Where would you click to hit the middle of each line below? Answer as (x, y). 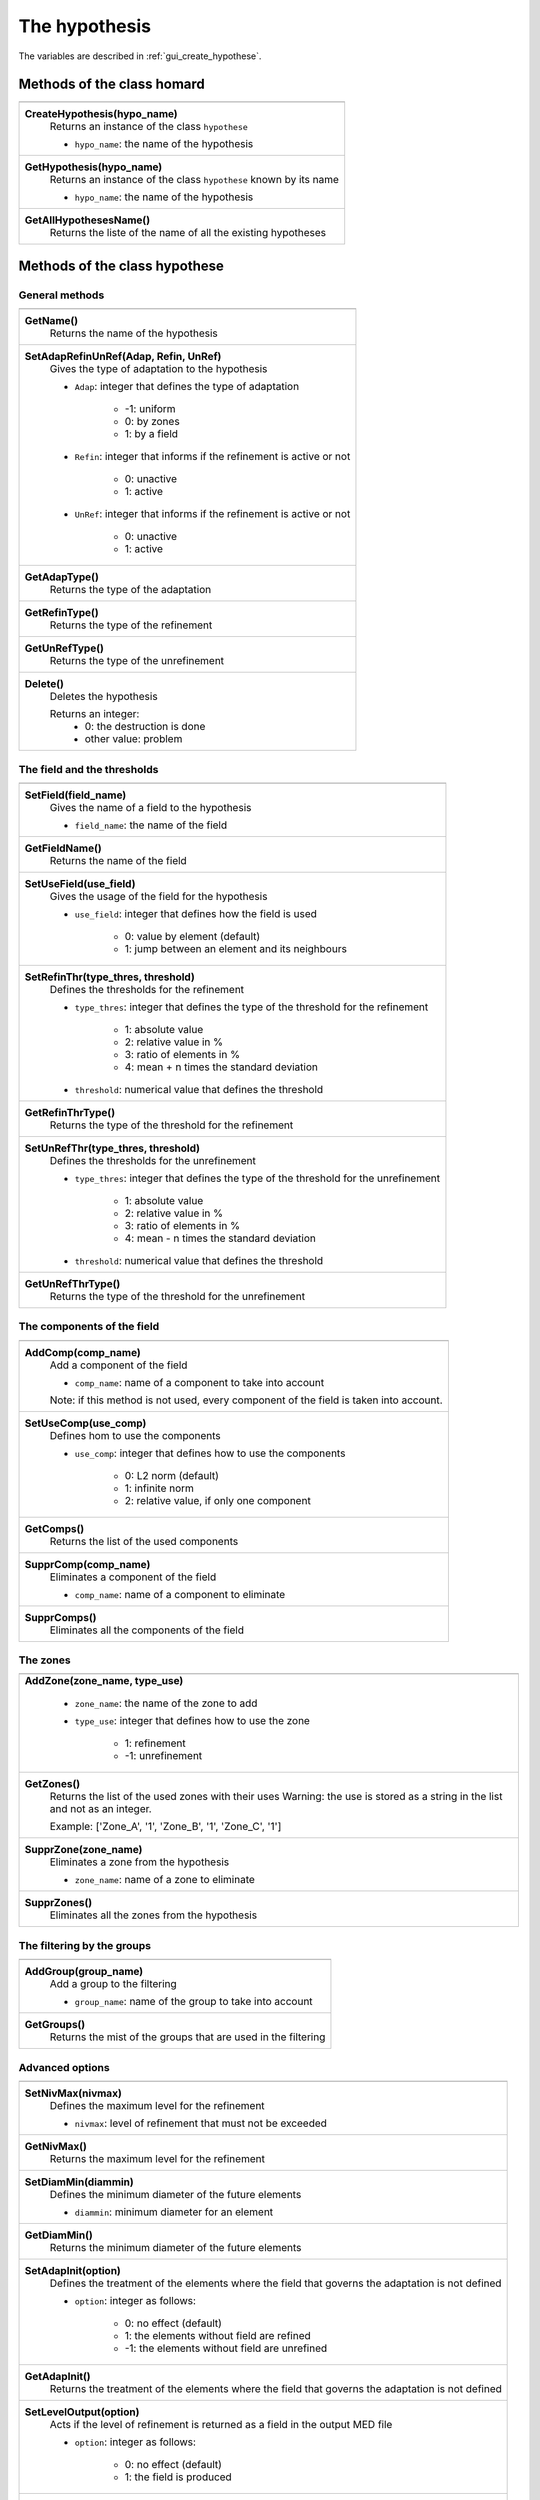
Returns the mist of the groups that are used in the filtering (187, 2037)
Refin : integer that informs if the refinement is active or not (212, 457)
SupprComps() (60, 1617)
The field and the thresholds (88, 769)
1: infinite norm (159, 1488)
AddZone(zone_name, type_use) (104, 1681)
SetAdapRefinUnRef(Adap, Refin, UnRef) (123, 357)
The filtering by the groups (85, 1945)
